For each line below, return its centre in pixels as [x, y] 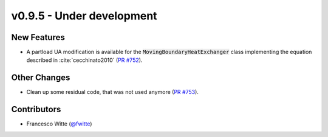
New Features [38, 37]
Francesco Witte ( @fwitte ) [59, 124]
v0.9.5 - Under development [84, 16]
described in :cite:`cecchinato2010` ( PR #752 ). [84, 60]
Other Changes [41, 78]
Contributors [36, 109]
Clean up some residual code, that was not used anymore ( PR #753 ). [112, 92]
